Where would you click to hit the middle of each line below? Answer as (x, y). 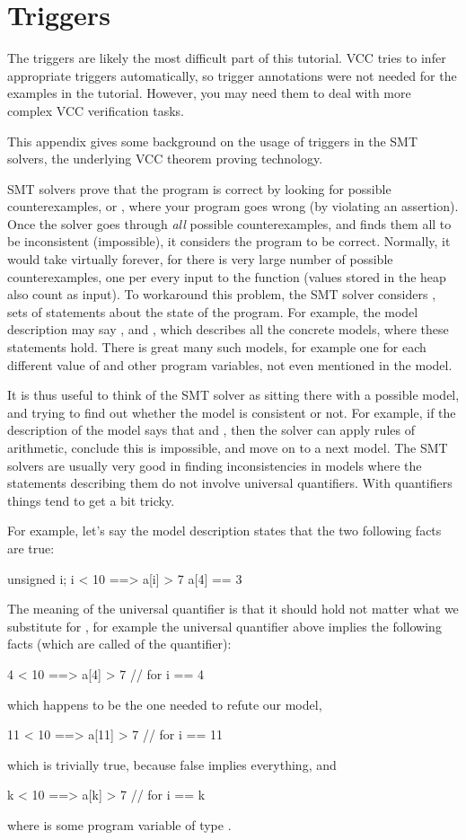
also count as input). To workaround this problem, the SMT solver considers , (222, 294)
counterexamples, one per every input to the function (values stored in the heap (227, 276)
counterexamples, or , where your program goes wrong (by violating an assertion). (233, 206)
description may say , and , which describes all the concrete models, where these (228, 329)
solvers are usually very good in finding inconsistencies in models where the (215, 465)
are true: (31, 548)
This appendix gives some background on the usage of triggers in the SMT (213, 141)
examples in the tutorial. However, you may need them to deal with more (209, 93)
